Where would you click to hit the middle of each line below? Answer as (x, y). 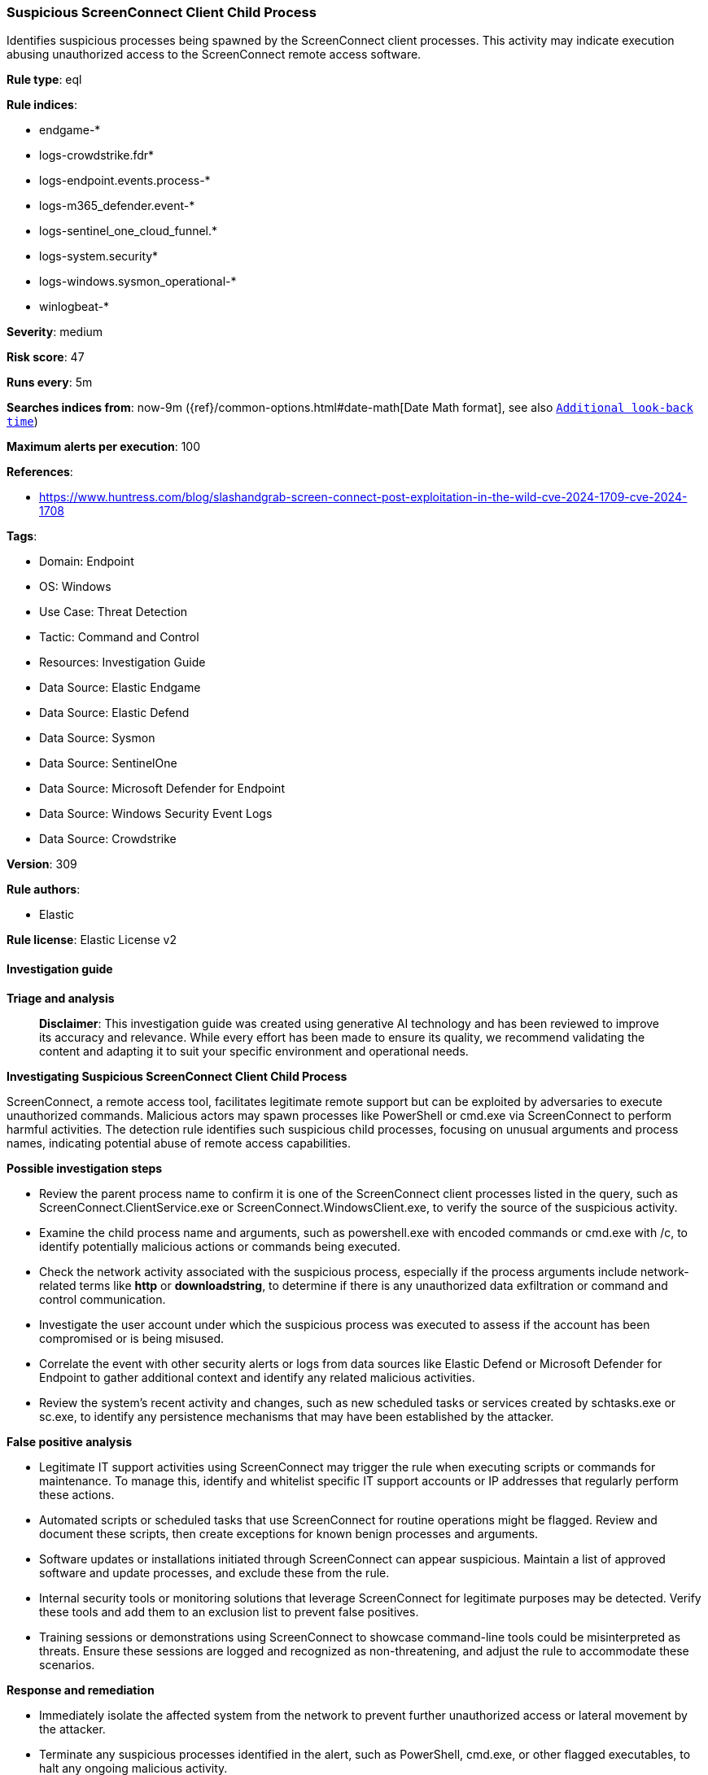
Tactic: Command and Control (119, 637)
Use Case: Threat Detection (114, 612)
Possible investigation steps (85, 1168)
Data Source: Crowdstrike (108, 839)
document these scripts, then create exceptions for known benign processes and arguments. (289, 1533)
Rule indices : (42, 105)
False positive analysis (69, 1441)
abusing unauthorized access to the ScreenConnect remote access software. (214, 55)
